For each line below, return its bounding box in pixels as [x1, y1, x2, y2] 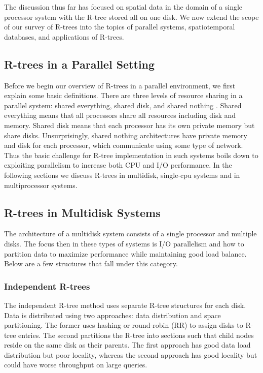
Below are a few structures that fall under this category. [4, 258, 178, 269]
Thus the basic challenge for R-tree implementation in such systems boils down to [4, 149, 258, 160]
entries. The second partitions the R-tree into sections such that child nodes [18, 329, 254, 340]
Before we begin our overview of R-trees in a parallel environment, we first [4, 80, 236, 90]
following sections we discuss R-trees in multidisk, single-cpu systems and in [4, 169, 240, 180]
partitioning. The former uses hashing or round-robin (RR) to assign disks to [4, 320, 243, 330]
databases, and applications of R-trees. [4, 31, 124, 42]
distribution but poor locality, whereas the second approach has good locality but [4, 349, 257, 360]
